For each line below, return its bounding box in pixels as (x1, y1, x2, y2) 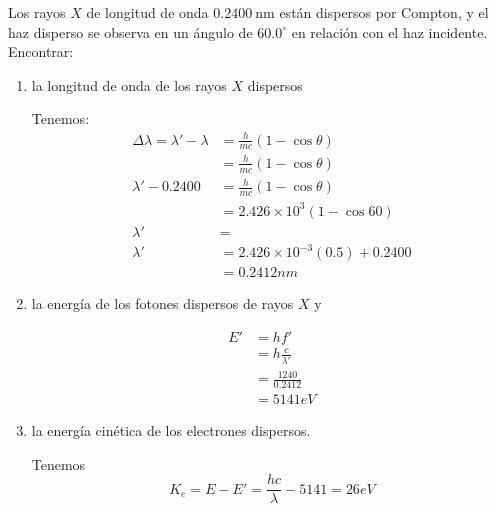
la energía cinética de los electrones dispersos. (31, 420, 311, 441)
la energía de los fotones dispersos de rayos (31, 293, 294, 314)
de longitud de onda (86, 2, 209, 22)
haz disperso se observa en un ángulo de (8, 21, 253, 42)
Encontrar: (8, 41, 74, 62)
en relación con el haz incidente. (291, 21, 488, 42)
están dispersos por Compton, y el (279, 2, 489, 22)
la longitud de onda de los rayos (31, 74, 227, 95)
